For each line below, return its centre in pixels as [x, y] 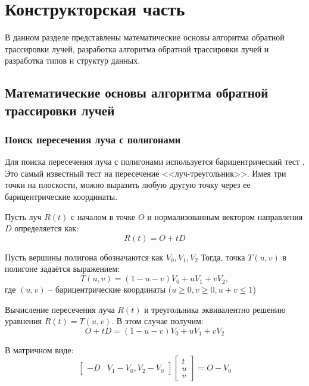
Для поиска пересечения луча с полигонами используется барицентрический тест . [155, 161]
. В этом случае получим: [157, 321]
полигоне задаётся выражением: [63, 269]
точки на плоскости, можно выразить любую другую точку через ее [128, 185]
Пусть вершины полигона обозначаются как [84, 257]
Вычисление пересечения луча [60, 309]
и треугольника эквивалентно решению [215, 309]
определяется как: [46, 228]
